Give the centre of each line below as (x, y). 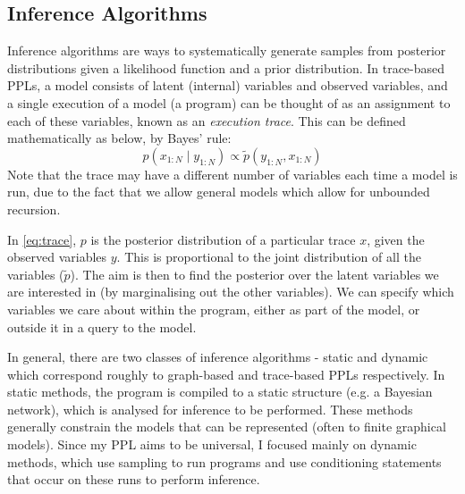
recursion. (34, 209)
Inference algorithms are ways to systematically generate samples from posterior (227, 50)
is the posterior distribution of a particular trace (223, 239)
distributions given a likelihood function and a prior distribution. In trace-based (226, 67)
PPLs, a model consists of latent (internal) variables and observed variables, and (228, 85)
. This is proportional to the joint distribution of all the (269, 257)
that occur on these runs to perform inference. (134, 479)
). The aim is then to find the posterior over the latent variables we (254, 274)
